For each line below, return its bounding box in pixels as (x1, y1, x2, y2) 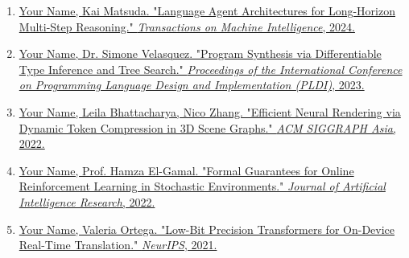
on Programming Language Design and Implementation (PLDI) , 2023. (19, 76, 365, 93)
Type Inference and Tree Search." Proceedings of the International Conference (19, 60, 403, 77)
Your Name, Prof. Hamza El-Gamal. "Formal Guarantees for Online (19, 162, 354, 178)
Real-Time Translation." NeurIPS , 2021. (19, 236, 217, 253)
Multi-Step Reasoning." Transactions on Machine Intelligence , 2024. (19, 18, 355, 35)
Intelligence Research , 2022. (19, 193, 155, 210)
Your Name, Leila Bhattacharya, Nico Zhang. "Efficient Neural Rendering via (19, 103, 401, 120)
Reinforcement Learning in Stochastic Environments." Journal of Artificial (19, 178, 386, 195)
